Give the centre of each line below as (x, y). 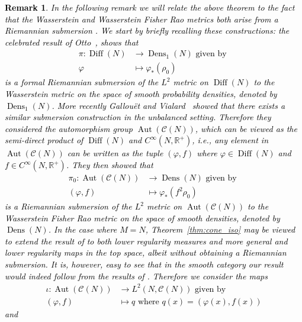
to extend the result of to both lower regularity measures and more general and (146, 241)
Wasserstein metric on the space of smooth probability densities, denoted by (141, 94)
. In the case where (83, 229)
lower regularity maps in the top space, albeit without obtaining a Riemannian (146, 252)
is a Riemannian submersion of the (68, 206)
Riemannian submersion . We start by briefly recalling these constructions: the (147, 30)
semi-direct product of (44, 140)
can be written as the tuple (115, 153)
